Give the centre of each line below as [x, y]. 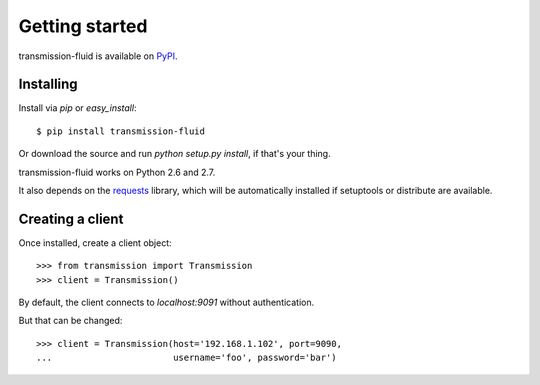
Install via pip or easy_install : [77, 108]
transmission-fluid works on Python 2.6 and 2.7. [117, 172]
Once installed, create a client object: [95, 242]
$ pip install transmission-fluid [120, 131]
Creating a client [71, 218]
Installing [48, 84]
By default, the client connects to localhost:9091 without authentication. [166, 302]
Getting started [83, 26]
